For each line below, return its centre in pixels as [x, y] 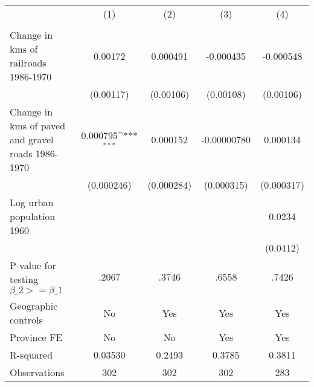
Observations [37, 372]
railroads [28, 63]
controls [26, 320]
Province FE [36, 337]
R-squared [31, 355]
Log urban [32, 202]
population [33, 216]
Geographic [34, 306]
